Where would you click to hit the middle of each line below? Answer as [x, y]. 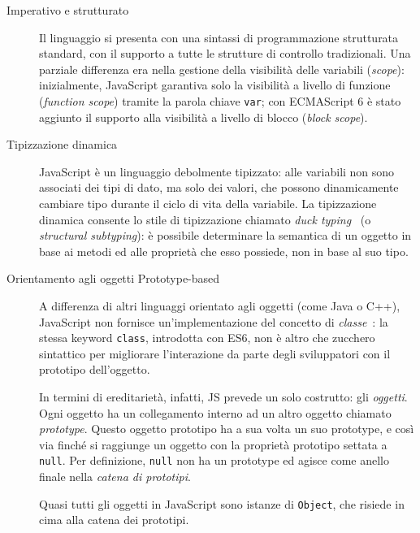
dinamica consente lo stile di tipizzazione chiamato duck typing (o [205, 219]
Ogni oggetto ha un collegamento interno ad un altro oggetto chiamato [215, 412]
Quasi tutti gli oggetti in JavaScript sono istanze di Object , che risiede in [222, 503]
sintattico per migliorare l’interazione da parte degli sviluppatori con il [215, 353]
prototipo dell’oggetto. [95, 369]
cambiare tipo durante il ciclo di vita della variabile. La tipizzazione [208, 203]
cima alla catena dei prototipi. [114, 520]
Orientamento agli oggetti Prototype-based [113, 278]
